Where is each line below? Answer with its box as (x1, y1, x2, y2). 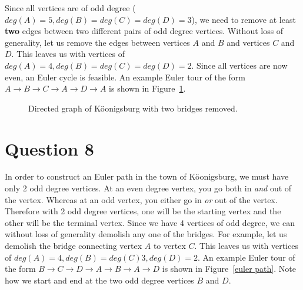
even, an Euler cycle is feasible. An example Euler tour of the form (5, 70, 246, 83)
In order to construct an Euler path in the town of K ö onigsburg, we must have (5, 170, 289, 183)
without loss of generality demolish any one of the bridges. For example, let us (5, 228, 287, 240)
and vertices (227, 36, 270, 48)
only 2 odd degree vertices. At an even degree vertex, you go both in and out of (5, 182, 292, 194)
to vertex (153, 240, 186, 252)
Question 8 (5, 136, 94, 160)
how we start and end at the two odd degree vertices (5, 274, 194, 286)
